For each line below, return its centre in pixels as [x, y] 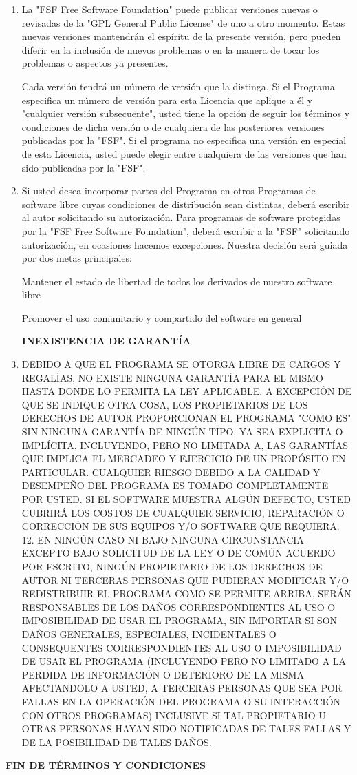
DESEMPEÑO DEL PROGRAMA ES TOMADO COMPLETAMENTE [175, 485]
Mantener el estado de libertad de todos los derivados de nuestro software [177, 281]
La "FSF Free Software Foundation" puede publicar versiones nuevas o [170, 9]
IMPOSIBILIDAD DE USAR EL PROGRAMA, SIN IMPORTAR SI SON [180, 620]
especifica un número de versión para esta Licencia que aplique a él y [167, 100]
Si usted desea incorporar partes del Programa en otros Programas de [169, 190]
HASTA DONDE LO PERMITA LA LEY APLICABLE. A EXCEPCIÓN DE [187, 391]
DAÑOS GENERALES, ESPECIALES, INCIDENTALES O [149, 633]
